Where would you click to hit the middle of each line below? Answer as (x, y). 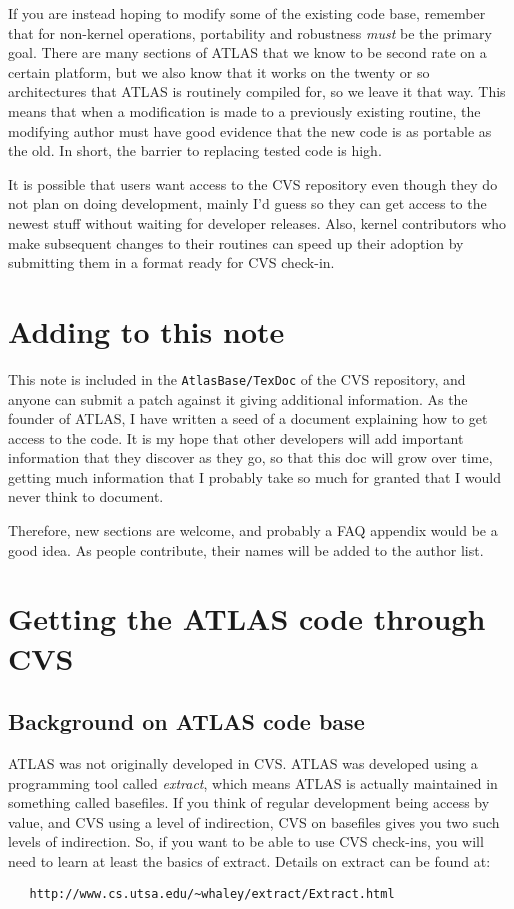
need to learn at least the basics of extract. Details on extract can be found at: (249, 860)
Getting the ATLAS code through (247, 618)
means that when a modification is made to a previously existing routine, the (244, 110)
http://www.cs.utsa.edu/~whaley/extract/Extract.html (212, 893)
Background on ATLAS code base (186, 721)
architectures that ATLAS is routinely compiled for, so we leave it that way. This (257, 91)
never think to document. (86, 496)
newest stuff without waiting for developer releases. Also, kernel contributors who (257, 222)
